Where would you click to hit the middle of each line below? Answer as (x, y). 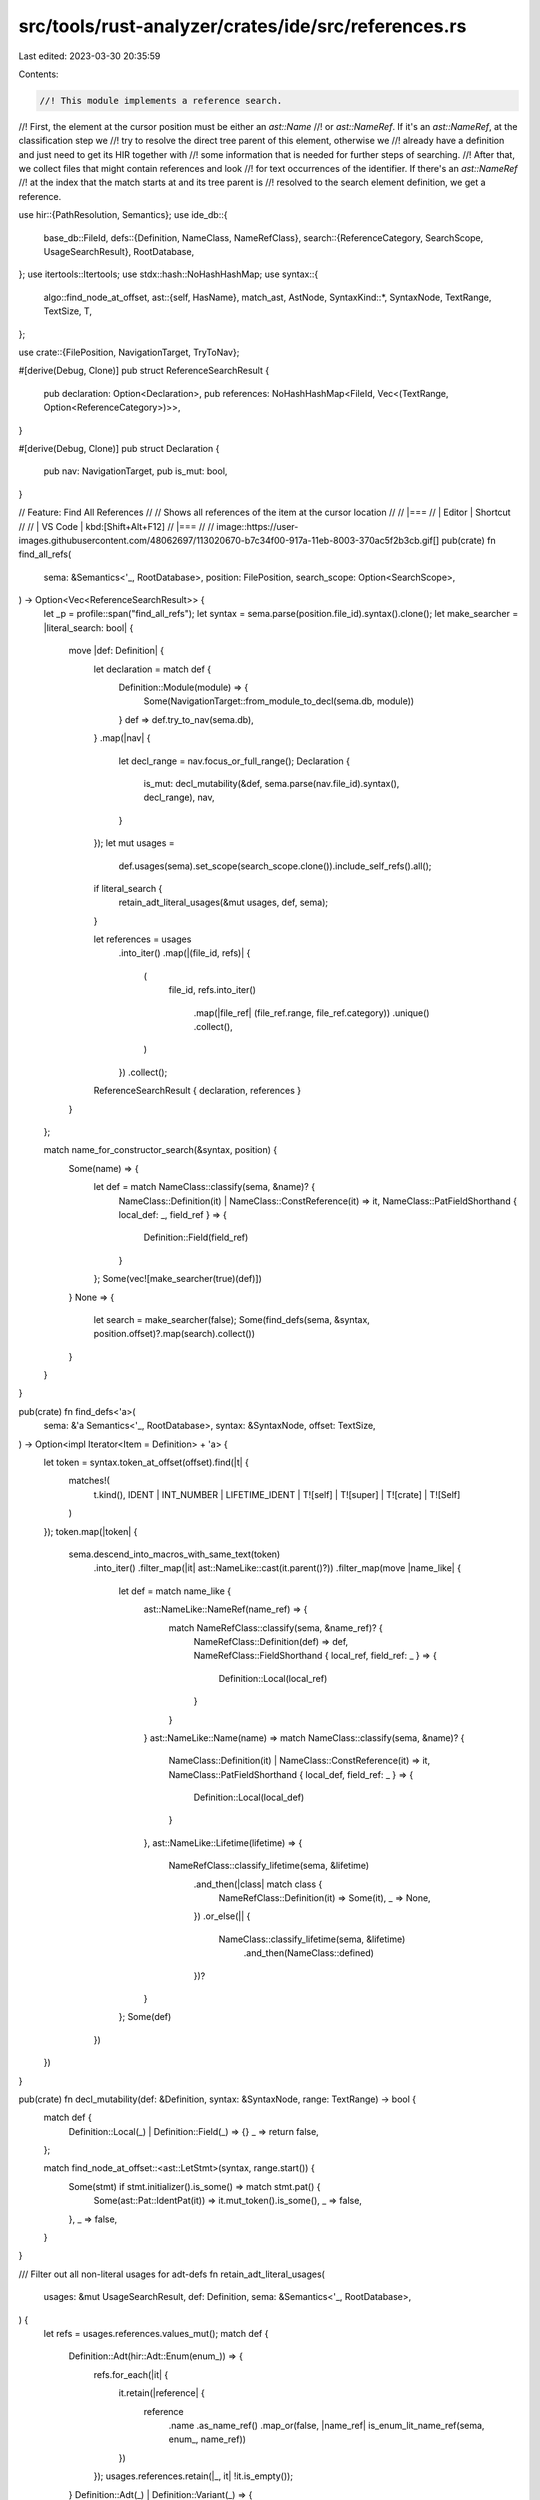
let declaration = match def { (152, 669)
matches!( (89, 1481)
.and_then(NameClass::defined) (309, 1953)
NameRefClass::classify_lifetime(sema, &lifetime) (269, 1866)
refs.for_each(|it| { (131, 2374)
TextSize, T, (67, 311)
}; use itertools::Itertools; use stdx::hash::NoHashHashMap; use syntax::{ (168, 274)
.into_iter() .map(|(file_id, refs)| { (184, 953)
